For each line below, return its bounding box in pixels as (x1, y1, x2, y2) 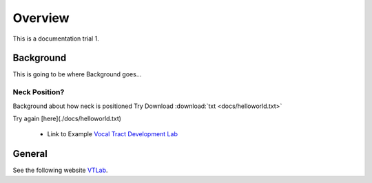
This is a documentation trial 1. (12, 34, 99, 43)
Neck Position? (12, 87, 65, 97)
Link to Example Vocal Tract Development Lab (47, 130, 178, 138)
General (12, 148, 48, 160)
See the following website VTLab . (12, 166, 108, 175)
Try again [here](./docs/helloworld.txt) (12, 114, 122, 122)
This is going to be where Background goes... (12, 70, 142, 78)
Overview (12, 10, 70, 25)
